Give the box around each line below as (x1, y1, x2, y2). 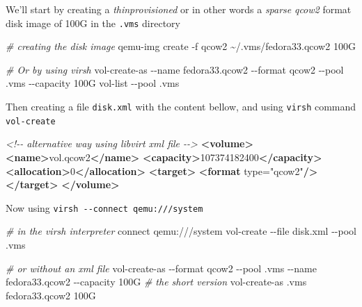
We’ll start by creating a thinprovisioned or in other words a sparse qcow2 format (6, 2, 352, 16)
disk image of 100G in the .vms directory (6, 15, 180, 30)
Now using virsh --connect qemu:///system (6, 200, 203, 215)
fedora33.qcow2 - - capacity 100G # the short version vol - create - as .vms (6, 274, 307, 289)
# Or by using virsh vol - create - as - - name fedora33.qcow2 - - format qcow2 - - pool (6, 62, 344, 76)
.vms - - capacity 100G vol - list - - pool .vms (6, 76, 180, 90)
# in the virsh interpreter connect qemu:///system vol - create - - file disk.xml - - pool (6, 224, 356, 238)
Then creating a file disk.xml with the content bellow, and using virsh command (6, 99, 356, 114)
